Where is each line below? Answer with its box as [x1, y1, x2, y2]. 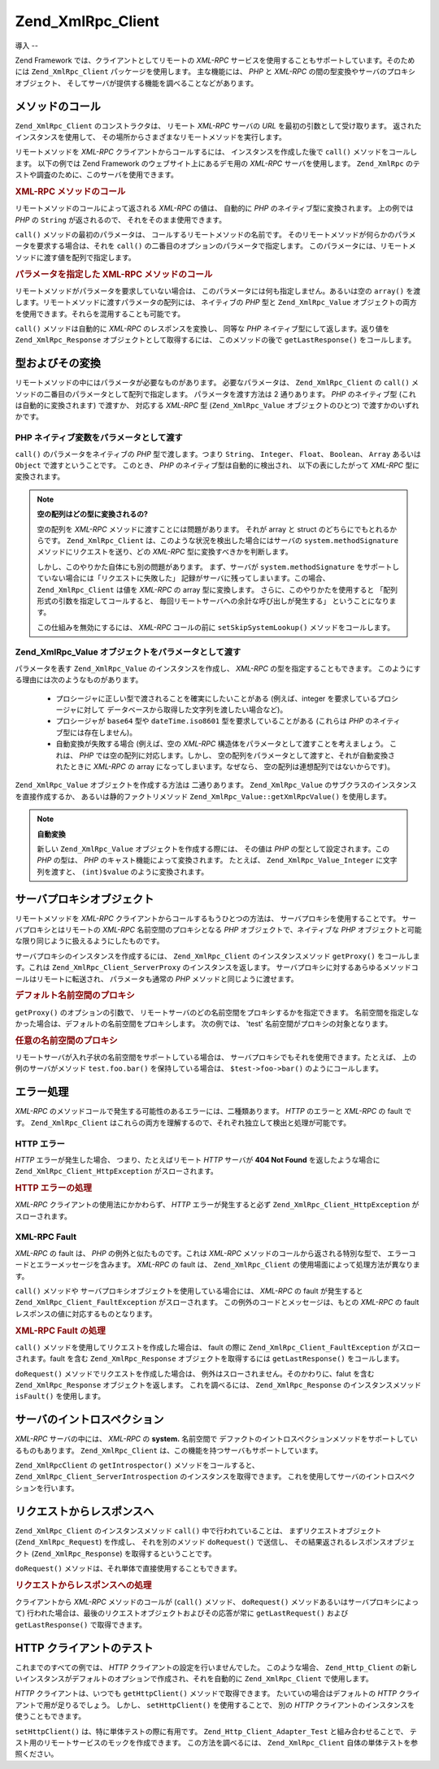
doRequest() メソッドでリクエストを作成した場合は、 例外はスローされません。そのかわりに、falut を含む [15, 1368, 375, 1378]
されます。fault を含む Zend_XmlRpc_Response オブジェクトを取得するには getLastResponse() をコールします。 [15, 1354, 404, 1363]
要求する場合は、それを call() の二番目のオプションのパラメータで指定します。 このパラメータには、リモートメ [36, 241, 416, 251]
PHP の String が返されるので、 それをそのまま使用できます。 [15, 215, 227, 224]
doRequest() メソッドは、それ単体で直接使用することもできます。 [15, 1563, 241, 1573]
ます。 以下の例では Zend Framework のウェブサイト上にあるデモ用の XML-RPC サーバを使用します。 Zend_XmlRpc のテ [15, 159, 420, 168]
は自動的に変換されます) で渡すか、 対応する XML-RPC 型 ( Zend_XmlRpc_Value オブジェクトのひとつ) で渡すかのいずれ [15, 401, 419, 411]
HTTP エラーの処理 [15, 1183, 93, 1194]
